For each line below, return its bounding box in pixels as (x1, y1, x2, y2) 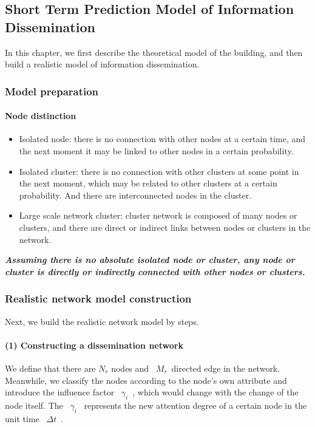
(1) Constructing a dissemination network (5, 338, 183, 351)
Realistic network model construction (5, 291, 192, 306)
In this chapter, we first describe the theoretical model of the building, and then (5, 46, 303, 58)
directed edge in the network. (171, 361, 280, 374)
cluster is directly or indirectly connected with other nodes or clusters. (5, 265, 305, 278)
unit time (5, 412, 39, 425)
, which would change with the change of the (132, 386, 299, 398)
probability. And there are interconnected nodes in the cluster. (19, 188, 252, 201)
